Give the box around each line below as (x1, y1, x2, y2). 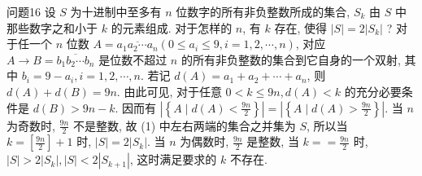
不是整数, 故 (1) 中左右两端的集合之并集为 (73, 117, 296, 134)
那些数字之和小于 (7, 19, 98, 36)
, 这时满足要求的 (129, 151, 217, 168)
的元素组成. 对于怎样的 (111, 19, 233, 36)
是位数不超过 (98, 51, 167, 68)
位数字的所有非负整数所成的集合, (176, 3, 350, 20)
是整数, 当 (246, 133, 299, 150)
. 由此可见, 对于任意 (116, 82, 222, 99)
